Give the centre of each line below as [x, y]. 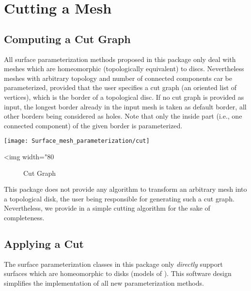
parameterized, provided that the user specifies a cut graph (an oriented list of [120, 87]
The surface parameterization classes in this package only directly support [113, 264]
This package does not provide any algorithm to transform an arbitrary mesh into [125, 189]
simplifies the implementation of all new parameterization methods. [104, 283]
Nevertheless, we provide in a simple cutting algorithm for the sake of [107, 208]
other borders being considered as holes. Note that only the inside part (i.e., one [123, 116]
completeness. [24, 217]
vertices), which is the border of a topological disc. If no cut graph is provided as [124, 97]
